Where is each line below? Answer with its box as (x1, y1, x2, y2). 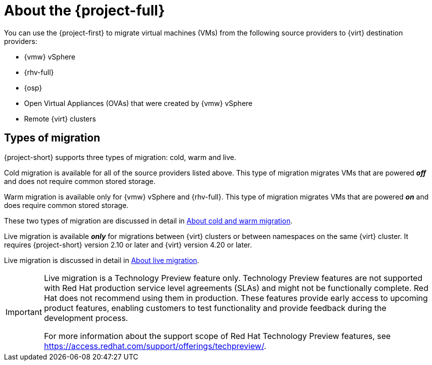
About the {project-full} (4, 2, 165, 19)
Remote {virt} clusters (24, 114, 96, 123)
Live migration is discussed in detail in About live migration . (4, 255, 199, 264)
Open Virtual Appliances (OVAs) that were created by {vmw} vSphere (24, 98, 253, 107)
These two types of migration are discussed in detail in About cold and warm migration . (4, 216, 293, 225)
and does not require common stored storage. (4, 176, 156, 185)
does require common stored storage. (4, 200, 129, 209)
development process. (44, 312, 128, 323)
